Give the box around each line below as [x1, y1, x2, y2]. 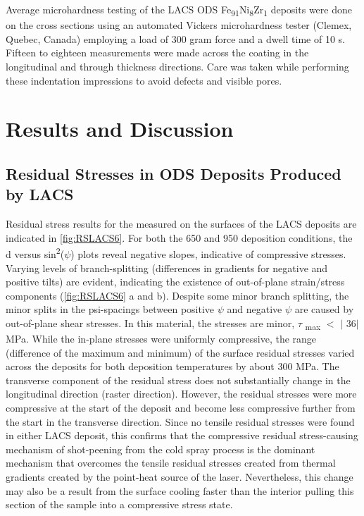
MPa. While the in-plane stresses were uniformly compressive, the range [6, 331, 317, 345]
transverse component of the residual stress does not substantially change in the [6, 372, 351, 387]
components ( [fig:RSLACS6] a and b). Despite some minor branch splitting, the [6, 288, 349, 302]
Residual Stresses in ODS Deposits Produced [6, 162, 341, 184]
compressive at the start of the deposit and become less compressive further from [6, 400, 356, 414]
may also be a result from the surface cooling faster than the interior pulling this [6, 483, 354, 498]
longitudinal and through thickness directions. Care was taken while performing [6, 59, 349, 73]
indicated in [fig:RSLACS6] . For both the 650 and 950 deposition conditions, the [6, 230, 353, 245]
